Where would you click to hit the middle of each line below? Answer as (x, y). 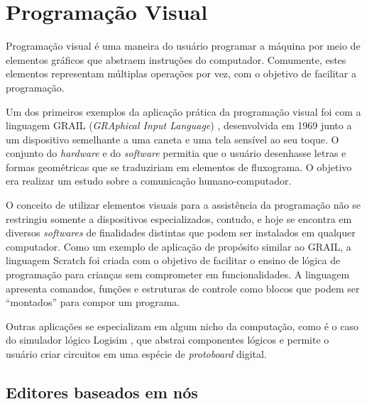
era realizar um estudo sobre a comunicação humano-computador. (149, 181)
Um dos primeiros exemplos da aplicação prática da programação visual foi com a (183, 111)
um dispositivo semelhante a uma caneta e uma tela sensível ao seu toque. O (172, 139)
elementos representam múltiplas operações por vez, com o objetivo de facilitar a (181, 73)
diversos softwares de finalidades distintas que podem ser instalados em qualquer (181, 233)
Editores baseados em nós (102, 392)
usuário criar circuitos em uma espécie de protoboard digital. (136, 354)
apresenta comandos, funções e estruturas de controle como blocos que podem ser (183, 288)
